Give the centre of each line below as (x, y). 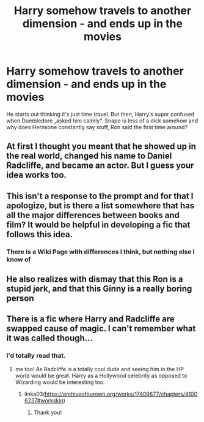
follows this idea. (40, 234)
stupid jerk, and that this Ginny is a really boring (99, 289)
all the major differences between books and (93, 215)
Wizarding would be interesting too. (60, 382)
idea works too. (37, 175)
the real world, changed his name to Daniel (89, 156)
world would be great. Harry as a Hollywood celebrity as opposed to (101, 375)
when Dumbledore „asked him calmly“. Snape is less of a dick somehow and (102, 121)
